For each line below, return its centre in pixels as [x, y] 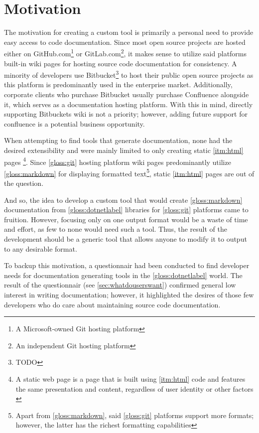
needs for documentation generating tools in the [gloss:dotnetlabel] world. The [123, 275]
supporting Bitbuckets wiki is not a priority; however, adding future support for [126, 114]
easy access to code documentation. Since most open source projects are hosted [125, 42]
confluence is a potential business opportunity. [74, 123]
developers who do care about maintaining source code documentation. [112, 304]
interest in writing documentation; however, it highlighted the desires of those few [129, 294]
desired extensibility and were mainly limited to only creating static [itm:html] [124, 150]
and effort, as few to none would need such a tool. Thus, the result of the [116, 229]
